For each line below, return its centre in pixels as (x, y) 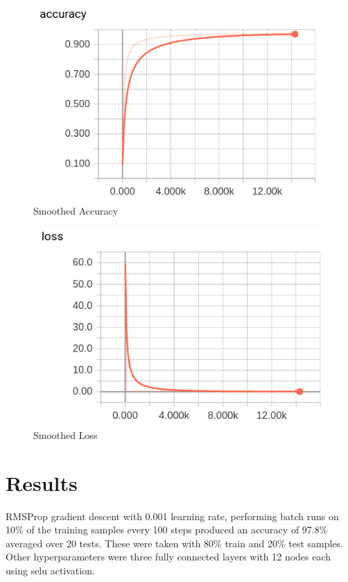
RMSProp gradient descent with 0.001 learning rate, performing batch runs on (172, 516)
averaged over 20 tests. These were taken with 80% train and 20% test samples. (175, 543)
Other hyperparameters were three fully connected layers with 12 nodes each (168, 557)
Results (42, 482)
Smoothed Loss (66, 434)
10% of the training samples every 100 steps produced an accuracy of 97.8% (167, 530)
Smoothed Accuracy (76, 211)
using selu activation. (50, 571)
